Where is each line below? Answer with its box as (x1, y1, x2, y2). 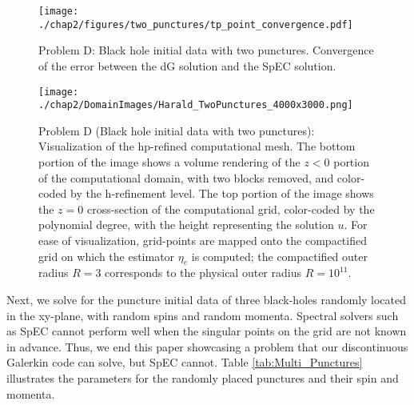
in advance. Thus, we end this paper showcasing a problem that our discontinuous (6, 338, 408, 355)
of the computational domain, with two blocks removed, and (38, 169, 334, 186)
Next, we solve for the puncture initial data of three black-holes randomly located (6, 291, 407, 307)
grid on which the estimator (38, 247, 175, 264)
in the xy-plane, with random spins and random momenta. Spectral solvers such (6, 307, 399, 323)
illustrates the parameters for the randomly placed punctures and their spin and (6, 369, 399, 386)
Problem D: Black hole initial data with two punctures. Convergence (38, 42, 374, 58)
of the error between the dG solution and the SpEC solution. (38, 57, 336, 74)
